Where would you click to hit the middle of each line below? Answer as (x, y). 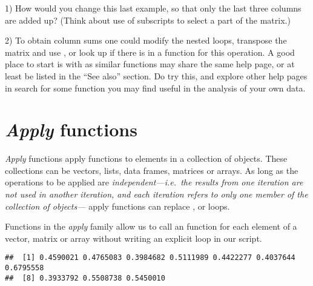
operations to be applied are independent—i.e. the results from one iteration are (154, 182)
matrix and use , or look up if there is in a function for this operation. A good (150, 52)
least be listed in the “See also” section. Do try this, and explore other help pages (156, 75)
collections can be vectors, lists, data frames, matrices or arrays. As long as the (152, 170)
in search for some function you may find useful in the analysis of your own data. (155, 88)
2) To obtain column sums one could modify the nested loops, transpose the (146, 40)
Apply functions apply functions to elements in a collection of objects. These (146, 158)
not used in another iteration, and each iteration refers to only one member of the (156, 194)
